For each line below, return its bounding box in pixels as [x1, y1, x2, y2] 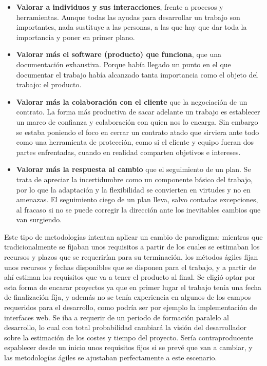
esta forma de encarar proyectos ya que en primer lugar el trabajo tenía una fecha [4, 281, 261, 292]
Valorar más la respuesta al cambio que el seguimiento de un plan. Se [16, 164, 251, 175]
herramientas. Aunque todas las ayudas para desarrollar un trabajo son [16, 11, 240, 22]
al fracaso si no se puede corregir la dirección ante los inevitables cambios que [16, 204, 261, 215]
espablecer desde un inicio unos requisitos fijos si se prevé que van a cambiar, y [4, 342, 253, 353]
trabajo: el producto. [16, 79, 82, 90]
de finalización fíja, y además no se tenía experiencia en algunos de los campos [4, 292, 251, 302]
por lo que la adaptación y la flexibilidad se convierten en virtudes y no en [16, 184, 251, 195]
